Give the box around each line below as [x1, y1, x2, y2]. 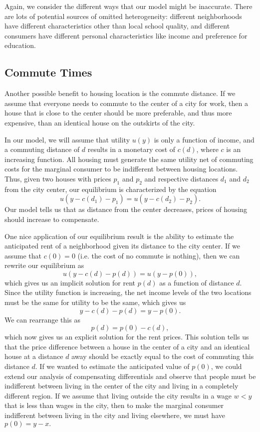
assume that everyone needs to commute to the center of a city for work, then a [4, 97, 248, 108]
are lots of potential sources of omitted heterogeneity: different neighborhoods [4, 10, 242, 21]
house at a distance [4, 351, 63, 361]
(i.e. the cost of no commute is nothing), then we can [77, 250, 240, 260]
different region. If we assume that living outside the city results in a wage [4, 390, 232, 400]
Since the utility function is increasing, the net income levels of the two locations [4, 287, 252, 297]
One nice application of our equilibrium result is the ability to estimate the [4, 230, 234, 241]
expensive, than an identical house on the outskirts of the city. [4, 117, 195, 127]
